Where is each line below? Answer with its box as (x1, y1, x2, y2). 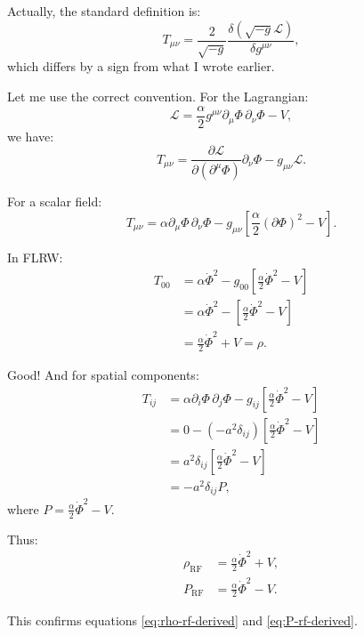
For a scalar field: (7, 192, 102, 211)
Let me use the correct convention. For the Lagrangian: (7, 86, 309, 105)
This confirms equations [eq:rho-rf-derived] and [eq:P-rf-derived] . (7, 611, 358, 630)
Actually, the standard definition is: (7, 2, 201, 20)
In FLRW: (7, 247, 63, 266)
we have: (7, 126, 54, 145)
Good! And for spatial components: (7, 365, 199, 383)
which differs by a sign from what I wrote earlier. (7, 57, 275, 76)
